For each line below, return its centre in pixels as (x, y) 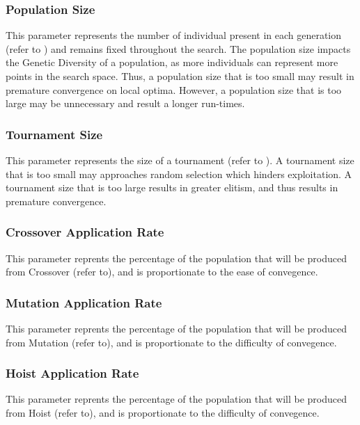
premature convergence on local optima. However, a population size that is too (174, 89)
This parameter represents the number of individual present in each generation (174, 35)
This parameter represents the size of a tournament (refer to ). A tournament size (180, 160)
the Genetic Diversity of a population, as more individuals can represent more (172, 62)
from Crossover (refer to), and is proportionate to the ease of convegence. (162, 272)
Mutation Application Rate (84, 302)
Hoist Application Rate (72, 373)
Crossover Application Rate (85, 232)
